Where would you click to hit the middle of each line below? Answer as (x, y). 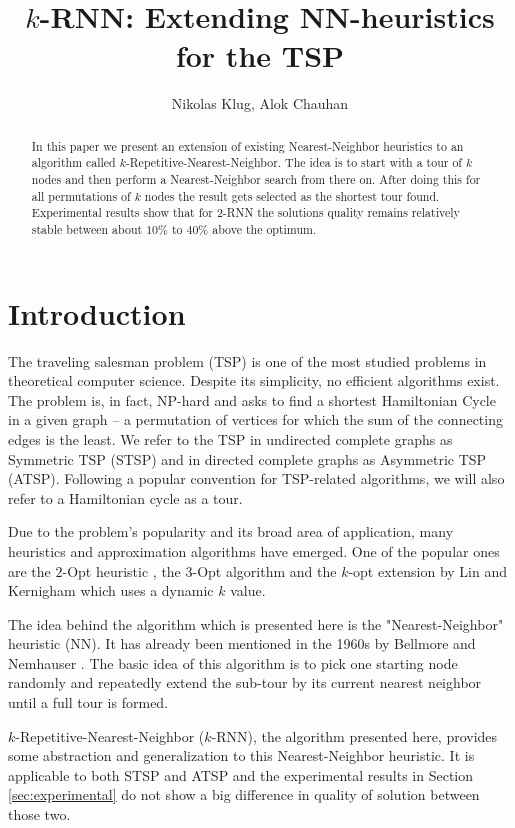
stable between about (87, 228)
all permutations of (81, 195)
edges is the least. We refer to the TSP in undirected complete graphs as (230, 438)
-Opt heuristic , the (121, 570)
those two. (39, 814)
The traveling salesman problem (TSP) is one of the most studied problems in (247, 360)
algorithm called (73, 162)
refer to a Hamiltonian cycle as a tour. (125, 497)
